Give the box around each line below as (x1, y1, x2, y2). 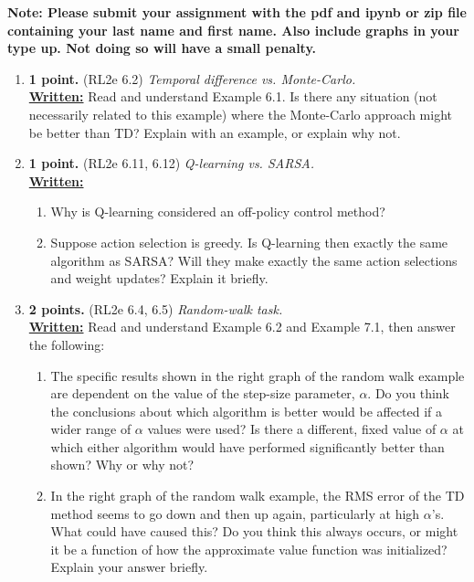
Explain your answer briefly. (50, 557, 208, 577)
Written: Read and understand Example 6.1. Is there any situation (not (28, 87, 437, 106)
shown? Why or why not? (50, 455, 195, 474)
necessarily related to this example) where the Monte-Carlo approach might (28, 104, 452, 123)
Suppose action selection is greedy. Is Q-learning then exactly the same (50, 232, 448, 251)
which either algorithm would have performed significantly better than (50, 437, 445, 456)
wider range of (50, 419, 132, 439)
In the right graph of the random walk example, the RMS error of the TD (50, 486, 465, 505)
